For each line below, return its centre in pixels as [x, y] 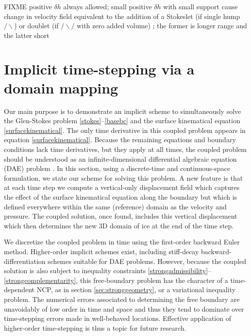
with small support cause [201, 6]
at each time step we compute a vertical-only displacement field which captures [122, 187]
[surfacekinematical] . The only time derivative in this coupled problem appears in [125, 130]
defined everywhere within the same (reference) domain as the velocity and [115, 206]
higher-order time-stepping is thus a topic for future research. [95, 327]
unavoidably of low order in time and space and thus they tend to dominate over [124, 308]
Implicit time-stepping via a [99, 68]
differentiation [25, 261]
